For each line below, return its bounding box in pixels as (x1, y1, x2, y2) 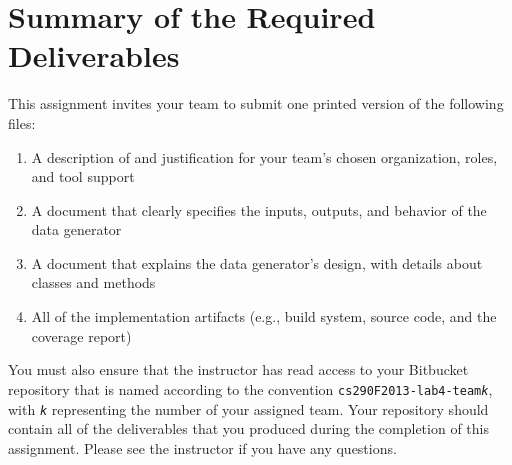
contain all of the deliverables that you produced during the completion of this (8, 418, 489, 439)
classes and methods (31, 272, 156, 293)
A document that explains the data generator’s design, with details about (31, 252, 483, 273)
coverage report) (31, 325, 132, 346)
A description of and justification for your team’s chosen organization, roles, (31, 146, 498, 167)
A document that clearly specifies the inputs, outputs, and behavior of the (31, 199, 487, 220)
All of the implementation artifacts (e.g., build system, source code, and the (31, 306, 497, 327)
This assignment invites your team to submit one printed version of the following (8, 93, 504, 114)
